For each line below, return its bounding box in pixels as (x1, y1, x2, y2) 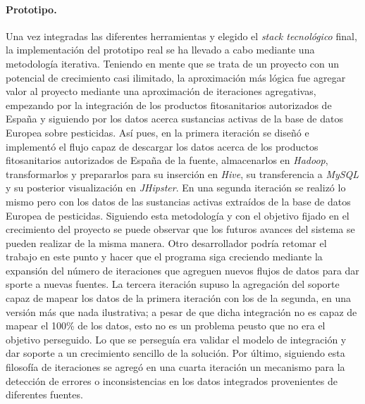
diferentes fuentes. (6, 387, 83, 402)
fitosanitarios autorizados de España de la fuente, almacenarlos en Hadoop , (6, 153, 328, 168)
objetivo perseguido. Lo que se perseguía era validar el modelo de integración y (6, 332, 347, 346)
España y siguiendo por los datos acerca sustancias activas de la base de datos (6, 111, 343, 126)
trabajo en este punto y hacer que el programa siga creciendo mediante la (6, 249, 323, 264)
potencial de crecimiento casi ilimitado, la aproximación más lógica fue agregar (6, 70, 346, 84)
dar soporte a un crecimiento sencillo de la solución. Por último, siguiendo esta (6, 346, 345, 360)
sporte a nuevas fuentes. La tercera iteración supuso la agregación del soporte (6, 277, 340, 291)
